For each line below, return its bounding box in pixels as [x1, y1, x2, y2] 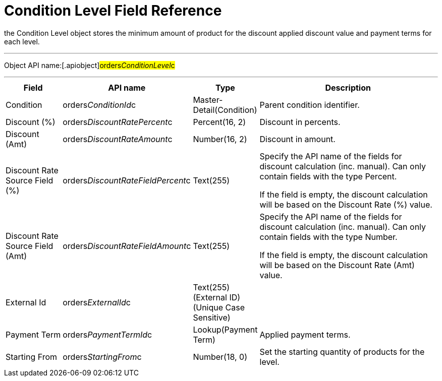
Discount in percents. [259, 116, 341, 127]
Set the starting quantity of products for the [259, 346, 425, 357]
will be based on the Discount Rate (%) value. [259, 199, 432, 210]
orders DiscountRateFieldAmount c [63, 240, 191, 251]
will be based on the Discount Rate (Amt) [259, 260, 415, 270]
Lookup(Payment [193, 324, 258, 335]
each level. [4, 37, 40, 46]
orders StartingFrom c [63, 351, 142, 362]
